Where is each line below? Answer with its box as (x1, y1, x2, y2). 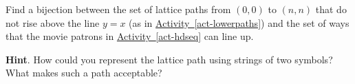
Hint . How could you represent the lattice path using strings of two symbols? (6, 52, 333, 66)
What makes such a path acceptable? (6, 65, 162, 80)
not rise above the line (6, 15, 100, 30)
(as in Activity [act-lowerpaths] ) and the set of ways (129, 15, 349, 30)
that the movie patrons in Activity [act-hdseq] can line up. (6, 29, 254, 43)
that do (315, 2, 347, 16)
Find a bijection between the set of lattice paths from (6, 2, 231, 16)
